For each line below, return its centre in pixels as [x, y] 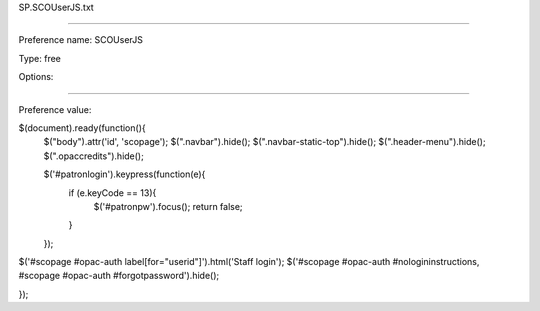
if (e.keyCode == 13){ [112, 192]
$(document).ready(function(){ [82, 127]
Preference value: [55, 109]
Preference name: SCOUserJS [81, 40]
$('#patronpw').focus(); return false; [168, 206]
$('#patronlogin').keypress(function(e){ [124, 174]
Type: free [40, 58]
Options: [36, 77]
